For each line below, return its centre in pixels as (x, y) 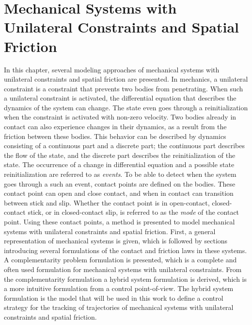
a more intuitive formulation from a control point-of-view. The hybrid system (119, 288)
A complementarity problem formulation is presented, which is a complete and (120, 260)
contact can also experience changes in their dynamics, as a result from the (115, 127)
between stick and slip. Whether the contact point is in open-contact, (107, 202)
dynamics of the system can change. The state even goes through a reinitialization (126, 107)
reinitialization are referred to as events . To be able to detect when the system (120, 174)
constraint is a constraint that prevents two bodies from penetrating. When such (124, 88)
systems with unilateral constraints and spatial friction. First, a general (110, 231)
